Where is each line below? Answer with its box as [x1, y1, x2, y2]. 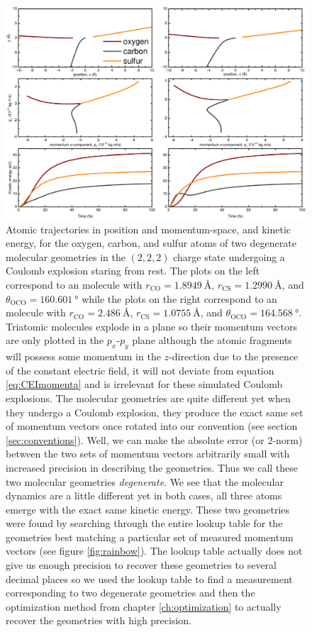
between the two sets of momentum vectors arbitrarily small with [6, 446, 290, 461]
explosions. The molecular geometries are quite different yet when [6, 390, 291, 405]
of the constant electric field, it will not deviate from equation [6, 362, 274, 377]
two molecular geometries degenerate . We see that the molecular [6, 474, 284, 489]
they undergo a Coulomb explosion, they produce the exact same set [6, 404, 303, 419]
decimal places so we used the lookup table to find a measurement [6, 571, 293, 586]
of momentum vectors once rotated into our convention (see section [6, 418, 298, 433]
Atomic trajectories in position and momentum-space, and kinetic [6, 221, 291, 236]
